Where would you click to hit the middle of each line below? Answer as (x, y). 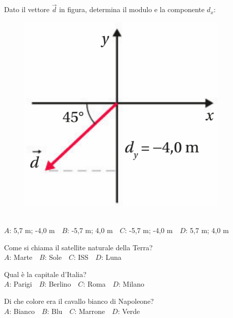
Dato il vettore (27, 9)
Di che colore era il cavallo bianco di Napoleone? (79, 301)
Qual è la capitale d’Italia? (45, 274)
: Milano (131, 284)
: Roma (94, 284)
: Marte (21, 257)
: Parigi (21, 284)
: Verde (129, 311)
